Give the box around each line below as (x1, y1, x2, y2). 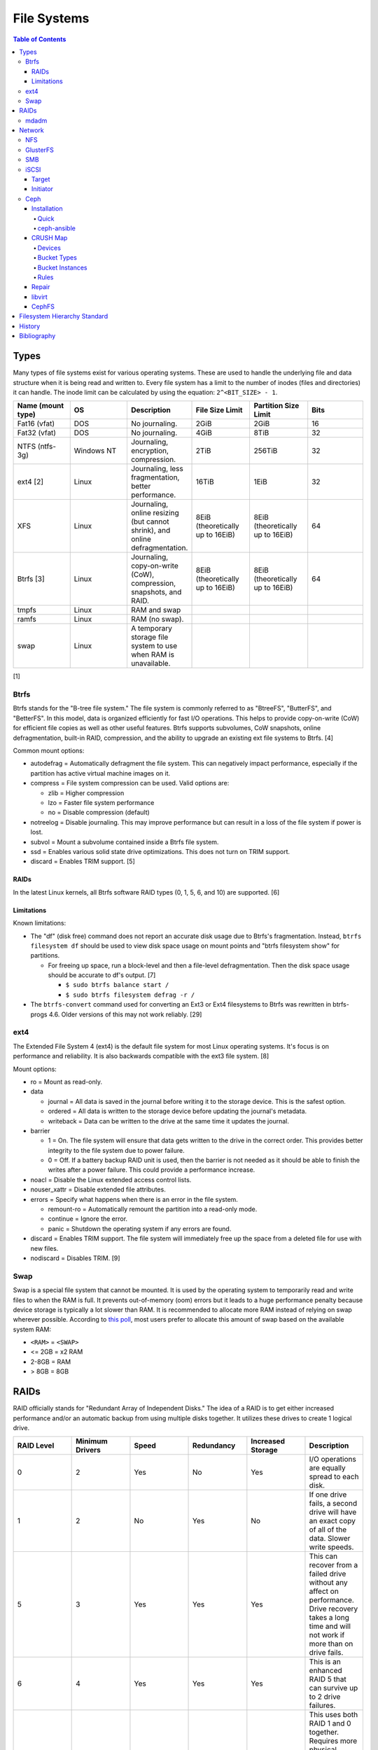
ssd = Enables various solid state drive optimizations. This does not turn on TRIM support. (30, 847, 290, 855)
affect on (309, 1586, 339, 1596)
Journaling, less (130, 464, 183, 474)
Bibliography (19, 332, 56, 340)
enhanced (309, 1666, 342, 1676)
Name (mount (17, 401, 64, 411)
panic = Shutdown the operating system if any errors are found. (48, 1224, 232, 1233)
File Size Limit (195, 405, 243, 415)
